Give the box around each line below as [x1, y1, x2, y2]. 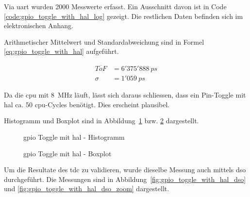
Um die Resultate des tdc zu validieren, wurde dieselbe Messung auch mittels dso [4, 164, 246, 175]
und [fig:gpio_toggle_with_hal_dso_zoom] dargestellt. [4, 183, 169, 194]
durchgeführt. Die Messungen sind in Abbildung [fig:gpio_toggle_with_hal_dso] [4, 174, 246, 184]
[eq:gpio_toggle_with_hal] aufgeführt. [4, 46, 119, 56]
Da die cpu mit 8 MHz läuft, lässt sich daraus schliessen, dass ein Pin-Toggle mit [4, 90, 246, 100]
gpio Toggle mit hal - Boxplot [23, 148, 112, 158]
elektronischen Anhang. [4, 20, 73, 31]
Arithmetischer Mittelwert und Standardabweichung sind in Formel [4, 36, 204, 47]
